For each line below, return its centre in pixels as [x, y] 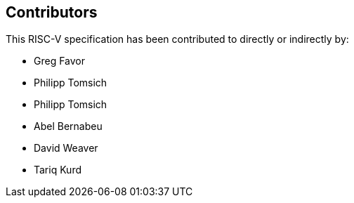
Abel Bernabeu [68, 126]
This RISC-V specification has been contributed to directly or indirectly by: [177, 39]
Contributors [52, 12]
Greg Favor [60, 61]
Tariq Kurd [58, 170]
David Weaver [66, 148]
